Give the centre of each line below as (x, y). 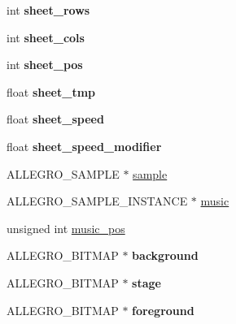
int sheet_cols (46, 37)
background (165, 255)
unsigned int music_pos (66, 228)
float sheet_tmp (51, 91)
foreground (163, 310)
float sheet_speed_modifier (84, 146)
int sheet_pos (45, 65)
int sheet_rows (48, 10)
